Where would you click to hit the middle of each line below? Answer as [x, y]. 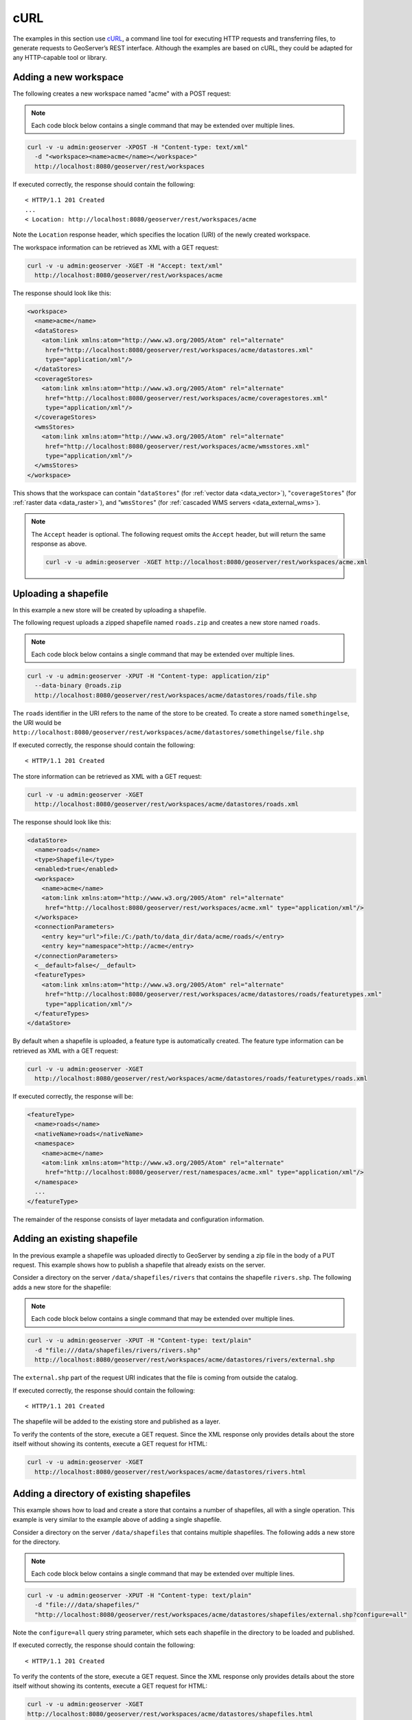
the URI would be [37, 723]
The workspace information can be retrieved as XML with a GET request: [116, 247]
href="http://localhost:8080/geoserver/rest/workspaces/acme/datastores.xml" [179, 350]
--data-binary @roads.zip [78, 686]
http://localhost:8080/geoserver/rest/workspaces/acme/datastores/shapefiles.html [170, 1714]
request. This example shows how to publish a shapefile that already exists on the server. [139, 1265]
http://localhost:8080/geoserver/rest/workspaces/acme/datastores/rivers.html [170, 1472]
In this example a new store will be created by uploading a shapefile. [110, 610]
